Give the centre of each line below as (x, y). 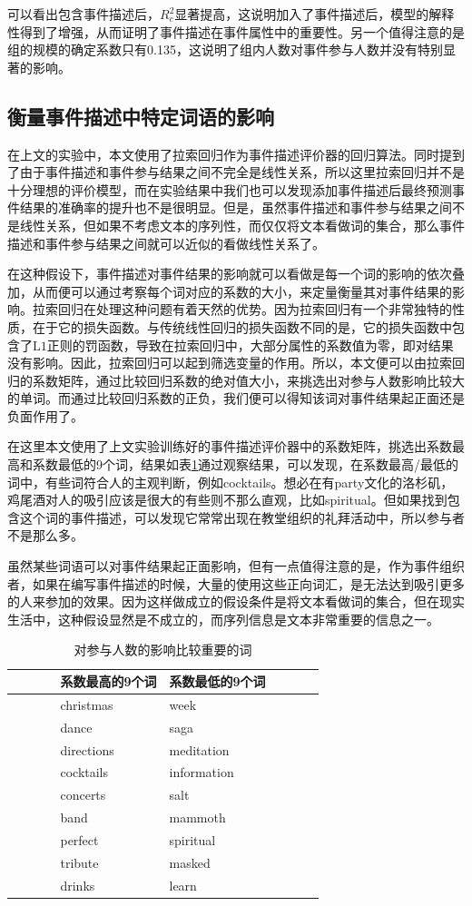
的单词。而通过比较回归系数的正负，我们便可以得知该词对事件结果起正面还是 (236, 398)
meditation (199, 749)
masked (190, 862)
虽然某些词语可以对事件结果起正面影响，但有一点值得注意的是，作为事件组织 (236, 566)
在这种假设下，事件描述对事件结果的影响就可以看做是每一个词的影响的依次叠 (236, 274)
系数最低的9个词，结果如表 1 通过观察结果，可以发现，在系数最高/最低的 (245, 464)
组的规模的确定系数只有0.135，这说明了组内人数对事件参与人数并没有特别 (225, 49)
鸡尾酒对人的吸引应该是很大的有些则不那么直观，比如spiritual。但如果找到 (227, 500)
